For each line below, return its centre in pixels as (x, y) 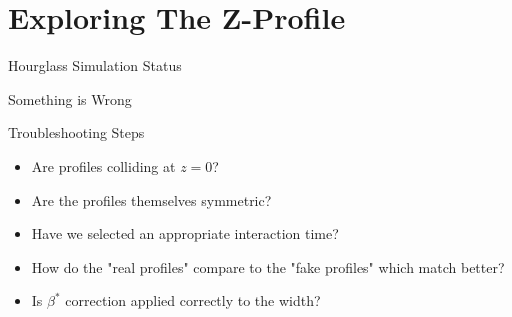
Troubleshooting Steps (76, 132)
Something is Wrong (70, 98)
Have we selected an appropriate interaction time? (185, 233)
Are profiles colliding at (103, 165)
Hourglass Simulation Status (95, 65)
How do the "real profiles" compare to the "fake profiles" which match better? (268, 266)
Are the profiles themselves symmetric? (151, 199)
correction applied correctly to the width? (193, 300)
